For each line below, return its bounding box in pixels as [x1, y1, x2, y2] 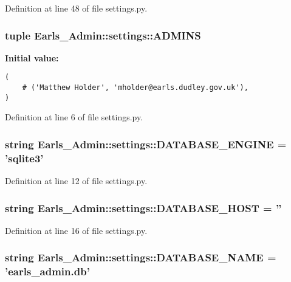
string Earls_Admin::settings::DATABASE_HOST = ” [5, 200, 282, 215]
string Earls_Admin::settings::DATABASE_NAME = [5, 250, 276, 265]
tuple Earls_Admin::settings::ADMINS [5, 27, 201, 43]
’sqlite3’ [5, 150, 44, 165]
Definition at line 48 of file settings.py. [5, 2, 148, 14]
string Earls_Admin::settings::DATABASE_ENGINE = [5, 136, 287, 151]
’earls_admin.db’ [5, 264, 90, 279]
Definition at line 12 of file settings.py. [5, 174, 148, 187]
